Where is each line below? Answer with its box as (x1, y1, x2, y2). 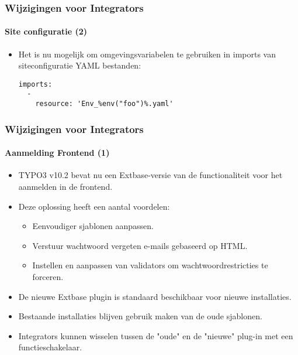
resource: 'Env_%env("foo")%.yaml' (35, 100, 174, 108)
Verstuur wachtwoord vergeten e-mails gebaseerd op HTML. (32, 239, 248, 251)
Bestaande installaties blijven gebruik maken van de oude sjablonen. (18, 310, 262, 322)
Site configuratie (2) (5, 25, 87, 37)
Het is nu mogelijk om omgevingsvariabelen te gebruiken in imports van (18, 47, 276, 60)
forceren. (32, 271, 64, 282)
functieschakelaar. (18, 341, 82, 353)
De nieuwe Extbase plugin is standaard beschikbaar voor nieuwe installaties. (18, 290, 292, 302)
